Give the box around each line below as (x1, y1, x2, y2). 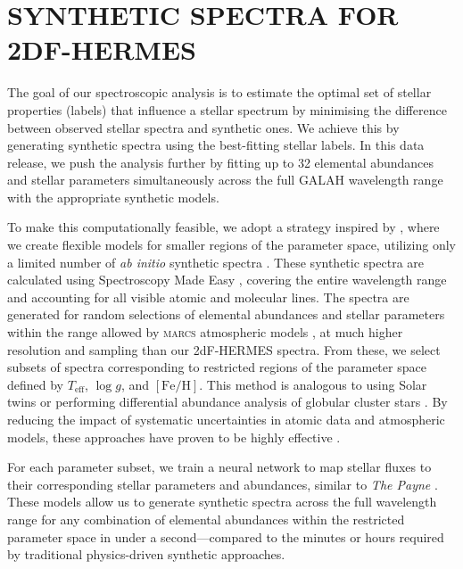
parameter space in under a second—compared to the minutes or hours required (7, 527, 444, 546)
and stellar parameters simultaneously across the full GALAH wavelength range (7, 170, 443, 189)
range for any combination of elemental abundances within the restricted (7, 509, 405, 528)
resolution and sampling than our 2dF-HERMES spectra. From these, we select (7, 340, 441, 359)
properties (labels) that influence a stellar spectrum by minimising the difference (7, 100, 447, 119)
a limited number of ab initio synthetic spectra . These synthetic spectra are (7, 252, 425, 271)
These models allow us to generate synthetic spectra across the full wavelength (7, 492, 437, 511)
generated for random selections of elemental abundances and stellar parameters (7, 305, 445, 324)
